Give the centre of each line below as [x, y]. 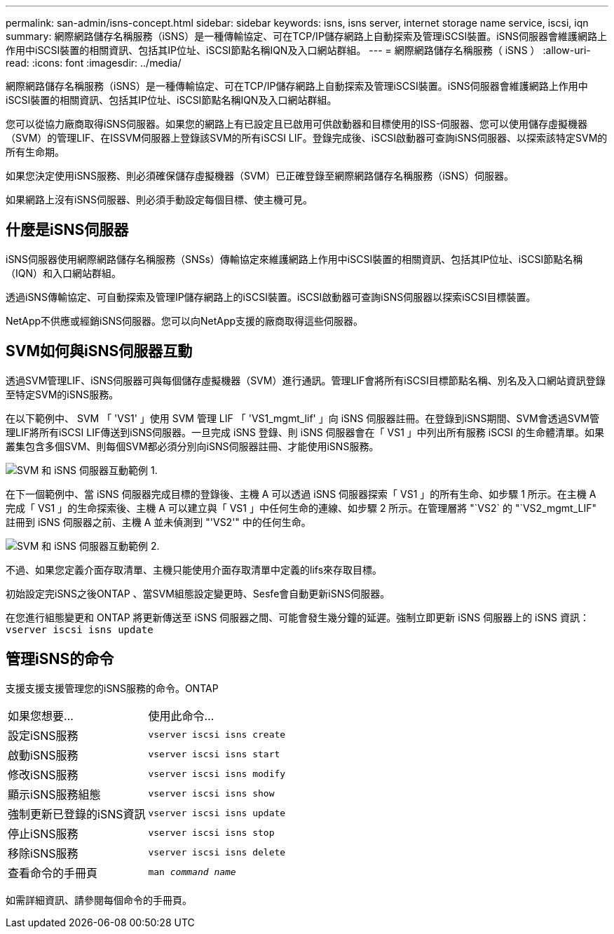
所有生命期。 [35, 152]
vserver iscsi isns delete [217, 853]
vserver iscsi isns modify [217, 774]
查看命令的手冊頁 [53, 873]
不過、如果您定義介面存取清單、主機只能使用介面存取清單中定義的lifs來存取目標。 [194, 569]
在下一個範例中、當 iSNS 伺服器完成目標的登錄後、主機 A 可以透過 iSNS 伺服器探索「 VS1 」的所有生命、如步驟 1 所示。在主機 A [301, 494]
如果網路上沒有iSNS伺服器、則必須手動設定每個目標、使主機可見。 [159, 199]
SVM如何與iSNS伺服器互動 [99, 351]
